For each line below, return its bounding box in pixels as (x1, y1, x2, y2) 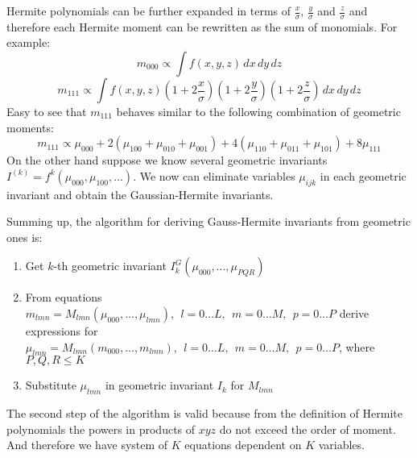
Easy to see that (6, 103, 87, 120)
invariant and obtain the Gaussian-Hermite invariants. (6, 185, 274, 202)
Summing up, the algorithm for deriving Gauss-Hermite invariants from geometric (6, 213, 411, 230)
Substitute (25, 377, 76, 393)
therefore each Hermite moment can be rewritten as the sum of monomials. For (6, 18, 398, 35)
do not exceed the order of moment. (219, 420, 396, 437)
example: (6, 34, 51, 51)
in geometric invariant (105, 377, 214, 393)
